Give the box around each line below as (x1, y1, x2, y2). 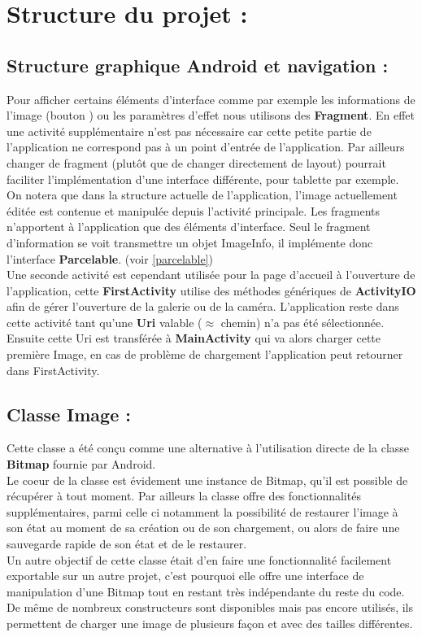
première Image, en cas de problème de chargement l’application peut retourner (7, 346, 403, 363)
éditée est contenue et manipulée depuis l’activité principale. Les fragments (7, 202, 381, 219)
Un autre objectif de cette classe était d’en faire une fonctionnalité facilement (7, 551, 392, 568)
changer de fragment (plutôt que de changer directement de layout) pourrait (7, 154, 386, 171)
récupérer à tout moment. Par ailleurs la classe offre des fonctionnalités (7, 487, 361, 504)
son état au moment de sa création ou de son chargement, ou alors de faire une (7, 519, 400, 536)
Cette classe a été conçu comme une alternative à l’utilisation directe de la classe (7, 439, 410, 456)
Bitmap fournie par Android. (7, 456, 156, 473)
